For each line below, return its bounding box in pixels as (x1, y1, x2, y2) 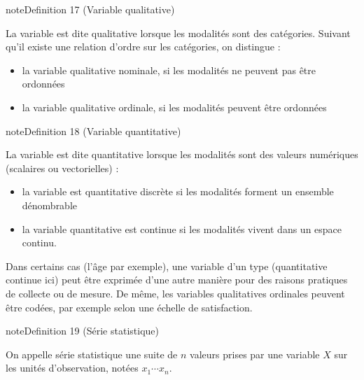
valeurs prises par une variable (190, 346, 320, 361)
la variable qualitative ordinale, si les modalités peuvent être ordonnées (22, 99, 327, 114)
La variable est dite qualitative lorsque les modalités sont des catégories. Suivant (6, 25, 351, 40)
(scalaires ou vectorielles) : (6, 160, 119, 175)
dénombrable (22, 197, 78, 212)
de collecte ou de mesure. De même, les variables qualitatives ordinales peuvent (6, 286, 345, 300)
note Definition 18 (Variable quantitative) (6, 123, 181, 138)
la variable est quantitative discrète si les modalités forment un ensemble (22, 184, 334, 199)
